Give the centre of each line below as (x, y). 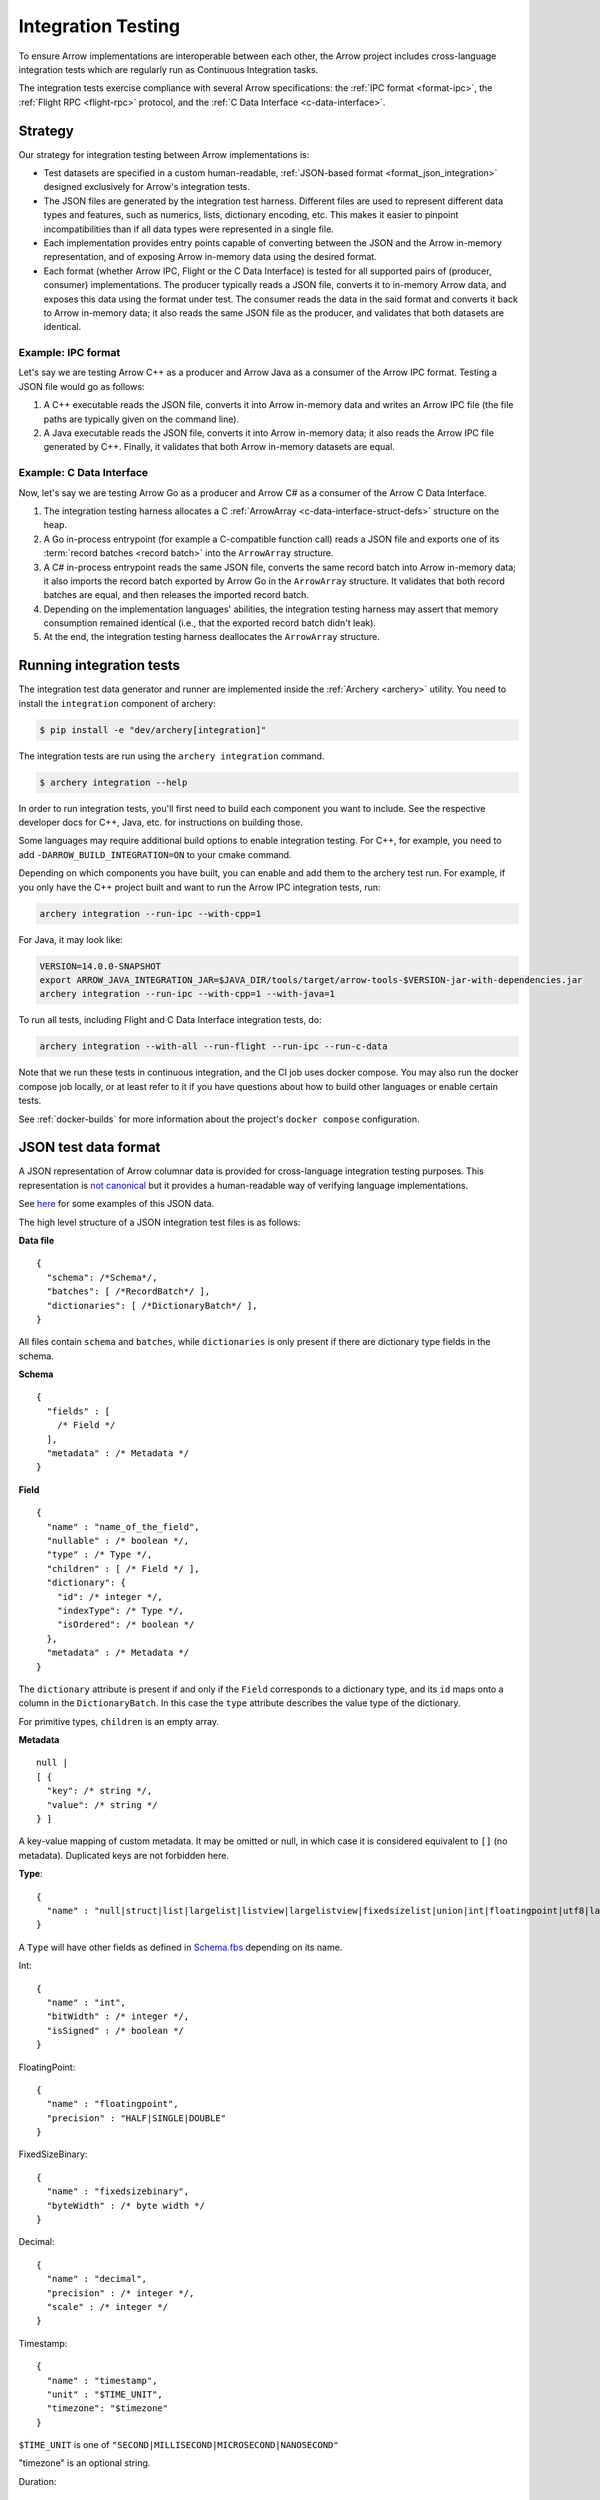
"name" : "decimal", (97, 2279)
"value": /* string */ (102, 1804)
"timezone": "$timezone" (107, 2408)
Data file (36, 1240)
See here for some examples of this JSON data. (116, 1204)
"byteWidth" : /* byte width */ (125, 2205)
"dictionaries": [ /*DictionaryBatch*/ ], (152, 1305)
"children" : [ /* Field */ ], (123, 1568)
